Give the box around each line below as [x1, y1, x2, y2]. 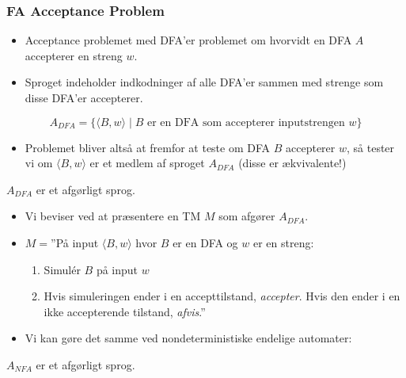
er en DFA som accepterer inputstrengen [146, 116, 345, 128]
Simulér [44, 261, 81, 277]
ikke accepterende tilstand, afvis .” [44, 303, 206, 319]
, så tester [347, 139, 395, 155]
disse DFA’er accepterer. [25, 90, 143, 105]
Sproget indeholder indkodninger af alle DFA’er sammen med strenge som [25, 74, 384, 90]
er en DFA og [173, 234, 238, 250]
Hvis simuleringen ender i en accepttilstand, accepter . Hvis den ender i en [44, 288, 400, 304]
